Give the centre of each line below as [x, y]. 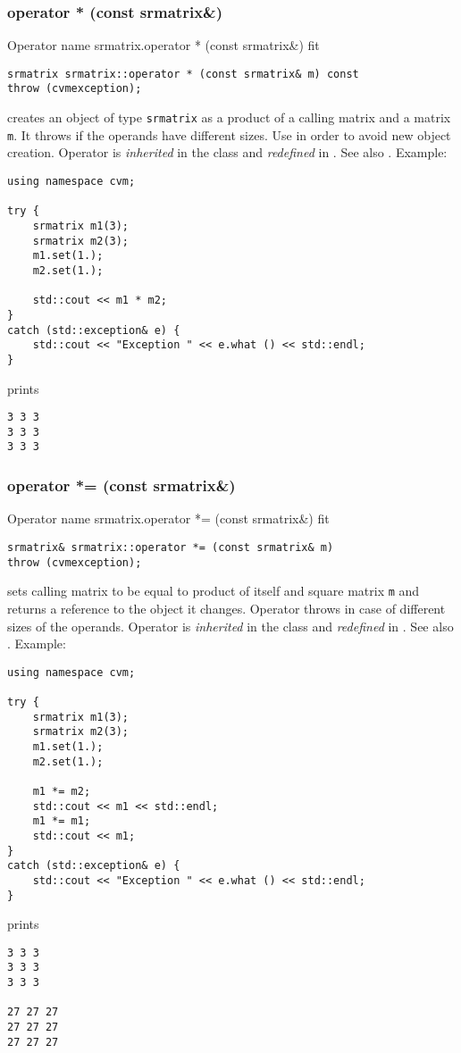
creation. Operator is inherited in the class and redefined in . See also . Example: [227, 152]
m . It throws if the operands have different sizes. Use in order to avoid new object [229, 134]
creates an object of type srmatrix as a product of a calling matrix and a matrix [229, 117]
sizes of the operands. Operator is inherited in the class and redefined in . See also [230, 626]
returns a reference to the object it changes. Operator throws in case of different [226, 608]
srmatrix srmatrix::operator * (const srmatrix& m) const [183, 74]
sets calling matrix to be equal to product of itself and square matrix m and [214, 591]
